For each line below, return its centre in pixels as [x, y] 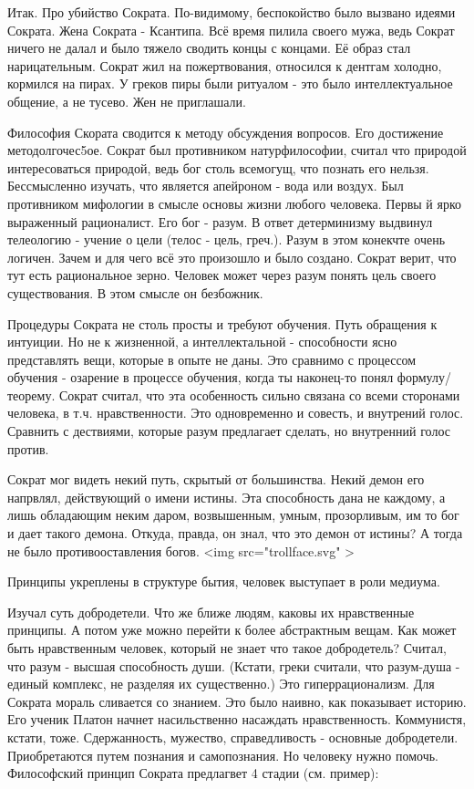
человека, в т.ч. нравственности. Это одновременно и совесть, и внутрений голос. [236, 413]
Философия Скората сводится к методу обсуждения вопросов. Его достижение [226, 132]
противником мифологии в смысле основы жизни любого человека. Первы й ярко [235, 203]
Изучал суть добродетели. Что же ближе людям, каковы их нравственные [211, 612]
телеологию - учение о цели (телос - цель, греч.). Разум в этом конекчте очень [227, 239]
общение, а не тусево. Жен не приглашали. [127, 101]
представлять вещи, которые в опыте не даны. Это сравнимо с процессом [212, 359]
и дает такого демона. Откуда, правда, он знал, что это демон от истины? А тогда [235, 533]
